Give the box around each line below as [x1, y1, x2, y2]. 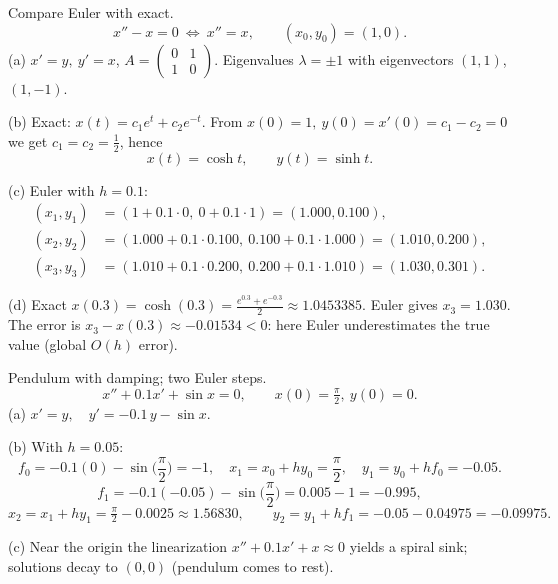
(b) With [8, 436, 63, 457]
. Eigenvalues [214, 48, 294, 69]
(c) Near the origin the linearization [8, 536, 228, 557]
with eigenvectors [347, 48, 454, 69]
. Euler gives [362, 294, 438, 315]
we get [8, 130, 48, 151]
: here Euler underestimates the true [267, 314, 490, 335]
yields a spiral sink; [349, 536, 468, 557]
